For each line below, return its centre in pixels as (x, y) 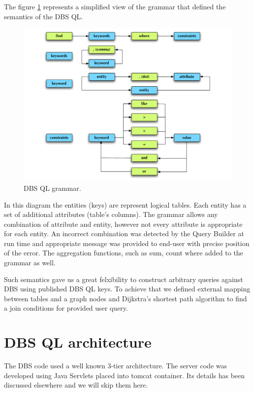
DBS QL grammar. (52, 188)
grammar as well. (30, 263)
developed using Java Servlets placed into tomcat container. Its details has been (125, 375)
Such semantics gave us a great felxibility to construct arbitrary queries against (124, 279)
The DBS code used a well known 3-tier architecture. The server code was (116, 366)
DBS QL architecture (78, 342)
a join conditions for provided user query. (66, 308)
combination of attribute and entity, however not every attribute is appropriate (123, 224)
